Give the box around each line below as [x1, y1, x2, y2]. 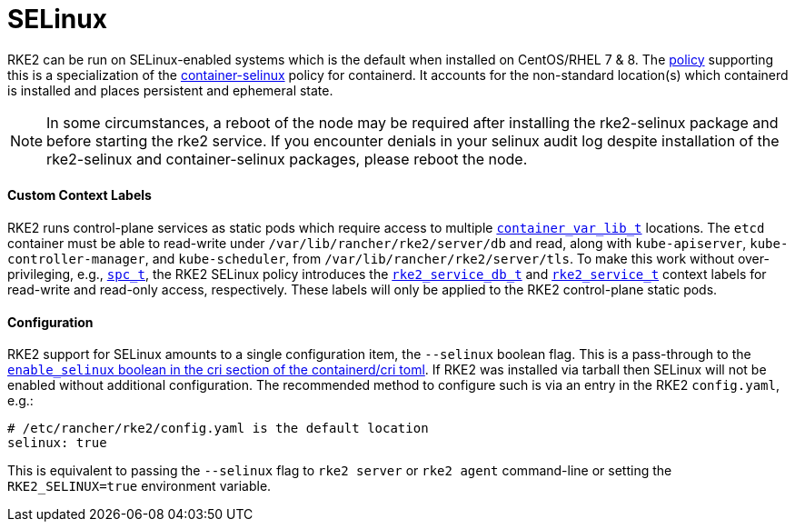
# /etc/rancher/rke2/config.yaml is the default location [7, 421, 429, 436]
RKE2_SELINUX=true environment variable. [7, 478, 272, 494]
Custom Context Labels [7, 187, 152, 204]
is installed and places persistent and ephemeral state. [7, 82, 333, 98]
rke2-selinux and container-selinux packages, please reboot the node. [46, 149, 528, 168]
